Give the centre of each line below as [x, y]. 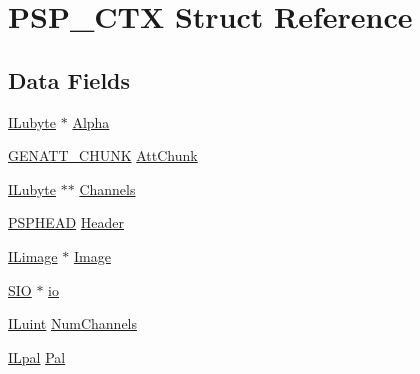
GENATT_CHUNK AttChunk [103, 155]
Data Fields [69, 79]
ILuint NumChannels [73, 323]
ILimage [33, 255]
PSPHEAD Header [66, 222]
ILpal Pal [37, 356]
